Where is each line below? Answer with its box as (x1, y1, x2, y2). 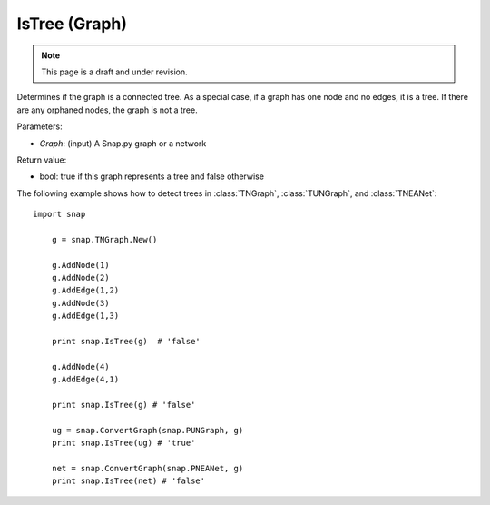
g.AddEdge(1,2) (51, 285, 120, 295)
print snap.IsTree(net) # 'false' (51, 476, 206, 486)
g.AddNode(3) (51, 298, 110, 308)
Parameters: (16, 121, 63, 132)
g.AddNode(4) (51, 361, 110, 371)
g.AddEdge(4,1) (51, 374, 120, 385)
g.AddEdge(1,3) (51, 311, 120, 322)
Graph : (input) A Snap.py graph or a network (39, 137, 207, 149)
